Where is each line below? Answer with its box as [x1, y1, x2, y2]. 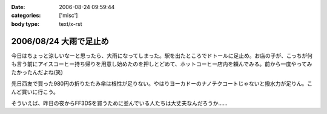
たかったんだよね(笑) [11, 69, 64, 76]
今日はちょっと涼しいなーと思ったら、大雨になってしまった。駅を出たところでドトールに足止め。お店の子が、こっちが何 [11, 52, 313, 59]
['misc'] [59, 12, 78, 19]
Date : [11, 4, 25, 10]
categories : [11, 12, 41, 19]
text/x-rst [59, 20, 82, 27]
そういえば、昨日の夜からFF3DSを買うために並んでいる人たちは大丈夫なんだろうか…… [11, 100, 228, 107]
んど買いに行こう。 [11, 88, 59, 96]
